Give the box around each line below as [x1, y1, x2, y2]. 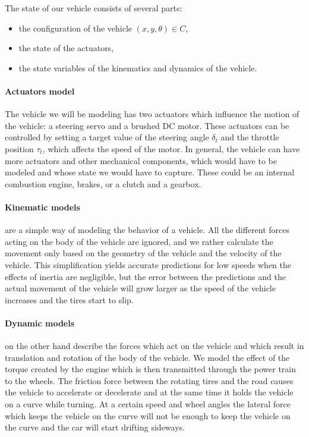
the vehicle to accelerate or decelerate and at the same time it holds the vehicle [5, 386, 294, 398]
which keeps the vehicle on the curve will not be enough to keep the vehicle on [5, 409, 291, 422]
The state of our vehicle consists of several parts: [5, 2, 182, 14]
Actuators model [5, 84, 75, 97]
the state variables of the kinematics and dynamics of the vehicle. [18, 61, 257, 74]
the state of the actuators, [18, 42, 114, 54]
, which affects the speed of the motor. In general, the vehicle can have [42, 142, 300, 155]
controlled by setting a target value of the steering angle [5, 131, 209, 143]
